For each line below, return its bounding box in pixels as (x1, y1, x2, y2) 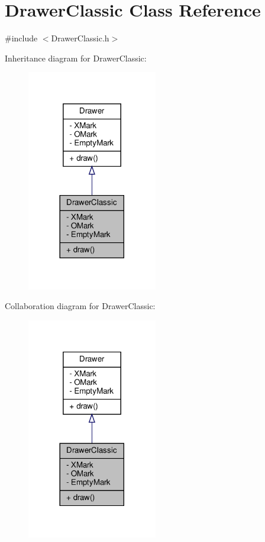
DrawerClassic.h (51, 32, 109, 44)
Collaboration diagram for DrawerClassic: (5, 300, 156, 312)
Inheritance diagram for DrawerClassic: (5, 51, 147, 64)
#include (5, 32, 38, 44)
